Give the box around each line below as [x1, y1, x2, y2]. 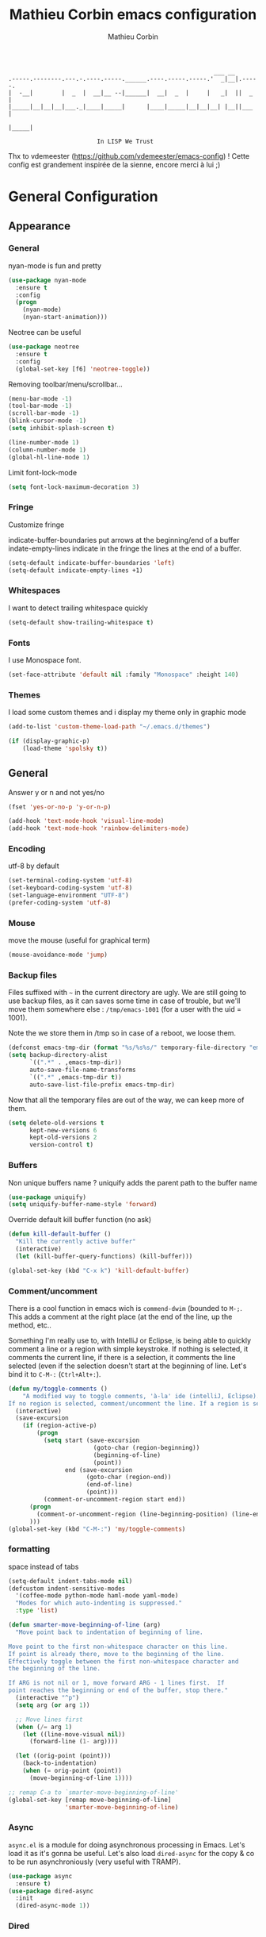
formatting [8, 1543, 51, 1555]
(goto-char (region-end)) [85, 1474, 172, 1482]
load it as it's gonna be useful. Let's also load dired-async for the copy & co [8, 1848, 255, 1858]
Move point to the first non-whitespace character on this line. [8, 1643, 228, 1651]
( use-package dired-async [8, 1887, 93, 1895]
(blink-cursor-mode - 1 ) [8, 417, 87, 425]
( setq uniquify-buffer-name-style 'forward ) [8, 1201, 158, 1209]
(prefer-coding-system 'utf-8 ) [8, 899, 112, 907]
